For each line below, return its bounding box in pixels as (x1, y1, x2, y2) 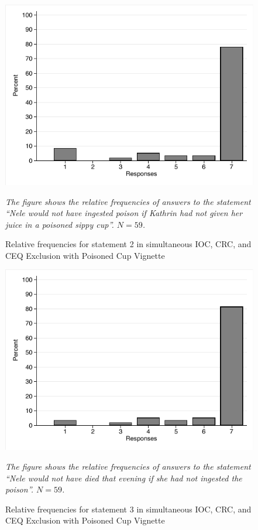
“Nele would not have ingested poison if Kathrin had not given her (5, 207, 243, 219)
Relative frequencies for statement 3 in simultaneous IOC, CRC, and (5, 502, 252, 515)
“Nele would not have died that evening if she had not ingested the (5, 471, 242, 484)
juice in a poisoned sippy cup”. (5, 218, 114, 230)
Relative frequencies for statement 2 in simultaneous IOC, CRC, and (5, 238, 252, 250)
